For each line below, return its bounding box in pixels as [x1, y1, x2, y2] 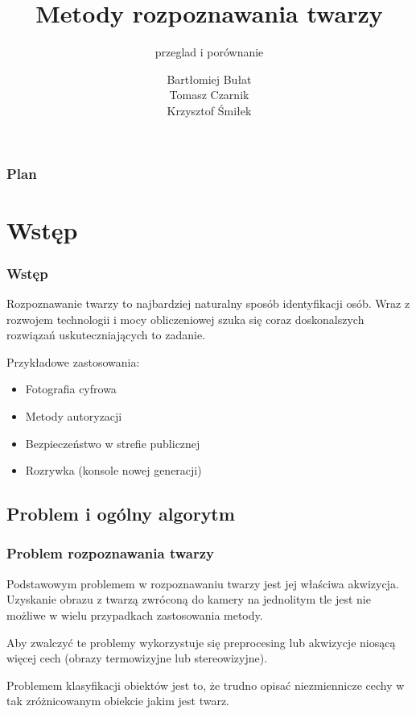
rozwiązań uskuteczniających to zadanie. [6, 326, 206, 343]
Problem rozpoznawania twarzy [6, 543, 214, 563]
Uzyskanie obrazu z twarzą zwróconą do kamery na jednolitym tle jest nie [6, 591, 371, 608]
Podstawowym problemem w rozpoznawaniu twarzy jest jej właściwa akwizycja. [6, 575, 399, 592]
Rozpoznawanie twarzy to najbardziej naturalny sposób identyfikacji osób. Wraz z [6, 295, 410, 312]
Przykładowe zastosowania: [6, 353, 140, 370]
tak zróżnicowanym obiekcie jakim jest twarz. [6, 692, 230, 709]
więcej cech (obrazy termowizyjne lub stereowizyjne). [6, 650, 268, 666]
